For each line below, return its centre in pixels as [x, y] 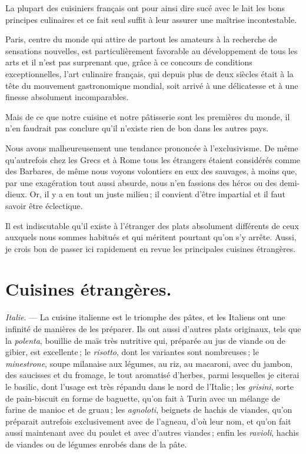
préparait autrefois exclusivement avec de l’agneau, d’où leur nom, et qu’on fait [148, 421]
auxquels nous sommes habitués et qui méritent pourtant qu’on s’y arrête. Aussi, [151, 237]
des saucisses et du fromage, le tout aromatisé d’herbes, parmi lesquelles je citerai [152, 375]
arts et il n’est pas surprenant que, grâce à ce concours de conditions [129, 62]
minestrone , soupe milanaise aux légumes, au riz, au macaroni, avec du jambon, [149, 363]
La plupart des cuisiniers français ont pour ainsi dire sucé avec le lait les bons [145, 8]
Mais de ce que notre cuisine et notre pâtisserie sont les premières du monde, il [148, 116]
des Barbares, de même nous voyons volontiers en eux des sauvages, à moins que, [151, 171]
